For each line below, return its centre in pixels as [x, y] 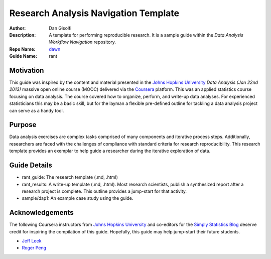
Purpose [23, 125]
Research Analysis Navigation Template [94, 13]
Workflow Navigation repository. [83, 42]
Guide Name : [23, 56]
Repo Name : [22, 49]
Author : [18, 28]
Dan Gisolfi [60, 28]
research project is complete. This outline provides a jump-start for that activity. [104, 191]
